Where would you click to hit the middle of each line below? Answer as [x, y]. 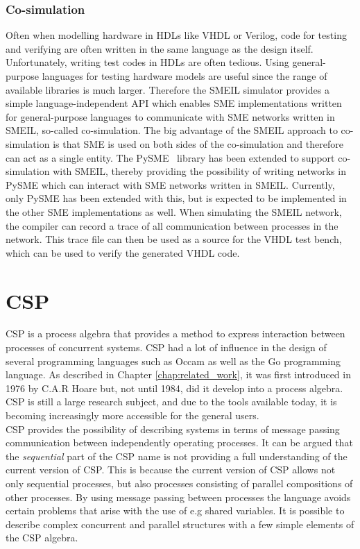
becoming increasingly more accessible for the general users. [132, 415]
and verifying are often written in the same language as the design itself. [160, 48]
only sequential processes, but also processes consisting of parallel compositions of [179, 483]
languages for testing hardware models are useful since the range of [185, 76]
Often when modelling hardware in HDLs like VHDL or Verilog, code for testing [176, 35]
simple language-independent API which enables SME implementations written [174, 103]
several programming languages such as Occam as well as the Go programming [173, 361]
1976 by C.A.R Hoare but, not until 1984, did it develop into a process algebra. [174, 388]
